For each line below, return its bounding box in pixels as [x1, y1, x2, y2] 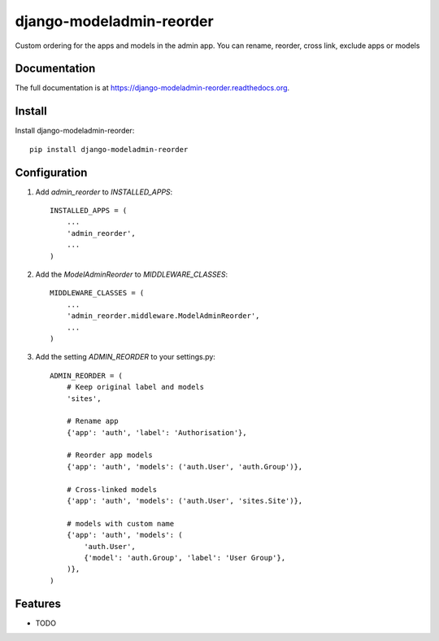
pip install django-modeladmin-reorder [29, 145, 189, 154]
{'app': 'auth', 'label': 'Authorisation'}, [66, 428, 247, 437]
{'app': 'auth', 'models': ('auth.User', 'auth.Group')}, [66, 462, 303, 471]
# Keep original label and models [66, 382, 205, 392]
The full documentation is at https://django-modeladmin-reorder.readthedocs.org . [15, 83, 290, 93]
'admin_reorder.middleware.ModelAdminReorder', [66, 312, 260, 320]
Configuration [15, 165, 88, 179]
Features [15, 596, 61, 610]
